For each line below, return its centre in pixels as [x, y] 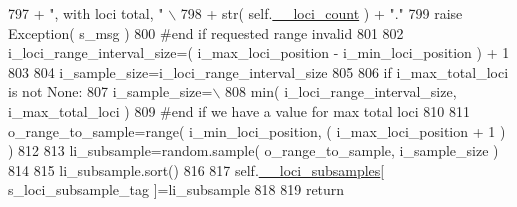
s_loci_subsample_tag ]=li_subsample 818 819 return [176, 189]
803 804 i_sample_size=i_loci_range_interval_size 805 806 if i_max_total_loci [258, 71]
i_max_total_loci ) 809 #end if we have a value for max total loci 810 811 [239, 110]
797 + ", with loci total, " [86, 13]
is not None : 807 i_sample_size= [110, 91]
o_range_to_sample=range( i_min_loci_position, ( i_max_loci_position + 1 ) [257, 130]
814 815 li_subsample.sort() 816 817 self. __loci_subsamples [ [196, 169]
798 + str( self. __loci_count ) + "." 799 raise [321, 13]
